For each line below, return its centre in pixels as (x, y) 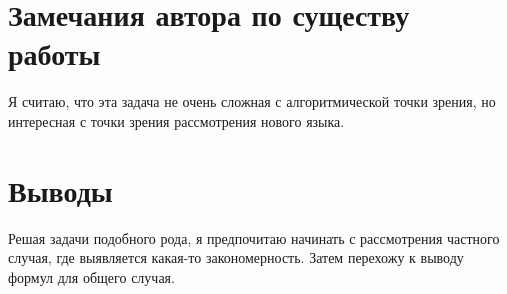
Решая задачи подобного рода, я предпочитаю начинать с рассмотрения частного (254, 237)
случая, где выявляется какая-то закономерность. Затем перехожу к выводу (236, 257)
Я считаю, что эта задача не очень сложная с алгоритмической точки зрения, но (252, 101)
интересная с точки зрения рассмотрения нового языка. (176, 120)
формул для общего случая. (91, 276)
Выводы (60, 189)
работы (54, 53)
